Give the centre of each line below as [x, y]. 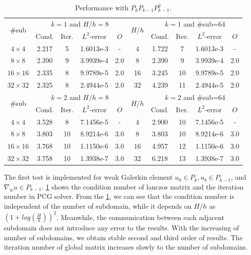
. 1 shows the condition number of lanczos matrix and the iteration [142, 186]
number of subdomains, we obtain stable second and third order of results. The [123, 237]
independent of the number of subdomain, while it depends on [98, 206]
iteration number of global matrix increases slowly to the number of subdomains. [126, 247]
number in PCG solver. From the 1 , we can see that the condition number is [119, 196]
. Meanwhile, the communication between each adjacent [140, 217]
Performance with [102, 7]
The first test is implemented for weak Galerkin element [88, 177]
